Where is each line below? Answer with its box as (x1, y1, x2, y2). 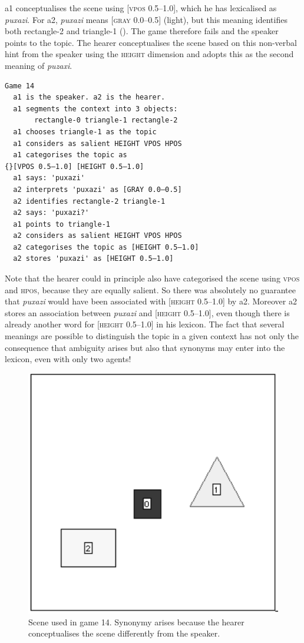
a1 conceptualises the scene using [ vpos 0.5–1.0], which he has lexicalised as (5, 2, 277, 14)
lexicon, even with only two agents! (5, 353, 131, 365)
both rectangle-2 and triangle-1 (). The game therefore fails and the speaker (5, 25, 279, 37)
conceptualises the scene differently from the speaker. (28, 627, 220, 639)
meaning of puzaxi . (5, 59, 72, 71)
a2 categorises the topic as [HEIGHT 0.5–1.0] (13, 243, 199, 251)
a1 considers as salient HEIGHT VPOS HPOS (13, 139, 182, 148)
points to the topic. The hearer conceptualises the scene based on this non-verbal (5, 36, 297, 48)
